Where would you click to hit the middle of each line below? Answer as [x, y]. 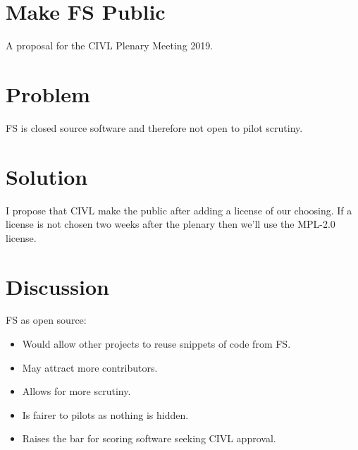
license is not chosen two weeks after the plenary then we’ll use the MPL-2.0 [171, 224]
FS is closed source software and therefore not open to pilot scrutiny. [154, 127]
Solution [47, 176]
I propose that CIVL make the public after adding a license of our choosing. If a [179, 210]
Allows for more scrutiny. [76, 391]
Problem [48, 93]
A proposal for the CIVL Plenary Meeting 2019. [110, 45]
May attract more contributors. [90, 367]
